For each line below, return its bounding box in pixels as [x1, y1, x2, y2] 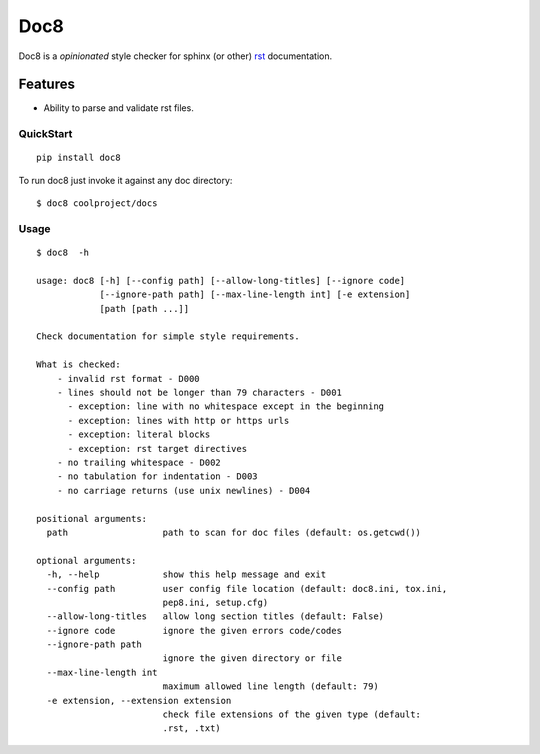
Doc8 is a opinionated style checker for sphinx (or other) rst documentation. [18, 50, 333, 62]
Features [18, 76, 75, 93]
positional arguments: [36, 513, 148, 524]
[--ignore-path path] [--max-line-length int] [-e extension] [99, 289, 411, 300]
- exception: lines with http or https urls [67, 415, 290, 426]
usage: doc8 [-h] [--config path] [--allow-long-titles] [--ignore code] [36, 275, 406, 286]
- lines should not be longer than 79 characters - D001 [56, 387, 342, 399]
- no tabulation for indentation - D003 [56, 471, 259, 482]
